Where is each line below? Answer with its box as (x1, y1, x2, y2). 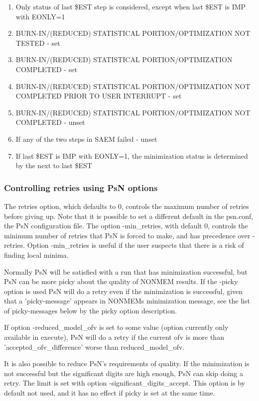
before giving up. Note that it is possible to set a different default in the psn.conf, (4, 210, 254, 221)
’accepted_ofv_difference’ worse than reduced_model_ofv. (4, 341, 185, 352)
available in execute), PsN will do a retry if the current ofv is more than (4, 332, 224, 342)
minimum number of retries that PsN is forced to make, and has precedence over (4, 230, 251, 240)
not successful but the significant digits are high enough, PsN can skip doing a (4, 368, 243, 378)
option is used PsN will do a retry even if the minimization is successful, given (4, 286, 243, 296)
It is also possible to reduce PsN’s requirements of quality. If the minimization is (4, 358, 250, 369)
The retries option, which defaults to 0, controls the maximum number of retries (4, 200, 249, 211)
